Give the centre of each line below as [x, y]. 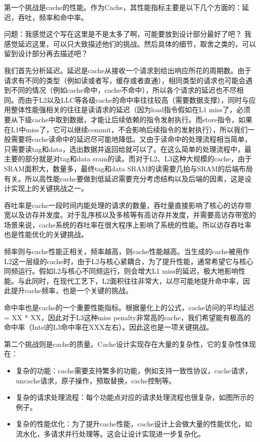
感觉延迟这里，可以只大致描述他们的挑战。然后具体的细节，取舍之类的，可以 [130, 43]
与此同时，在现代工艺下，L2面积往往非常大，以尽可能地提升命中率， [130, 280]
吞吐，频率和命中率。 [53, 17]
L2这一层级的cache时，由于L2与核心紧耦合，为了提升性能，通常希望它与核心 [129, 261]
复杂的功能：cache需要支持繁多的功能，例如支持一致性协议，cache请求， [134, 370]
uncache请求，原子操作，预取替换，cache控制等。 [96, 380]
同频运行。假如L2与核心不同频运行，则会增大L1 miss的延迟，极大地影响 [121, 271]
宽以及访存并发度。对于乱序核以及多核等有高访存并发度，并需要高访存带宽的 [130, 215]
